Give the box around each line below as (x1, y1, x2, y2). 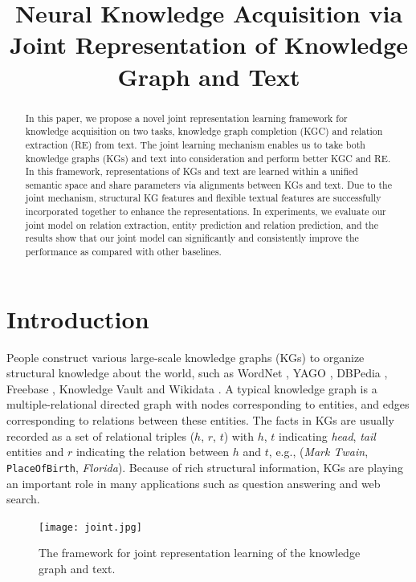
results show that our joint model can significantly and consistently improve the (25, 231, 359, 245)
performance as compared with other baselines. (25, 245, 222, 258)
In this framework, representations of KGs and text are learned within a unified (25, 165, 358, 178)
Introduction (6, 302, 149, 335)
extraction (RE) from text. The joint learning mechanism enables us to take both (25, 137, 365, 151)
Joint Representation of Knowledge (9, 28, 409, 61)
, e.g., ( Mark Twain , (268, 443, 369, 460)
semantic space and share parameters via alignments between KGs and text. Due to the (25, 177, 392, 191)
